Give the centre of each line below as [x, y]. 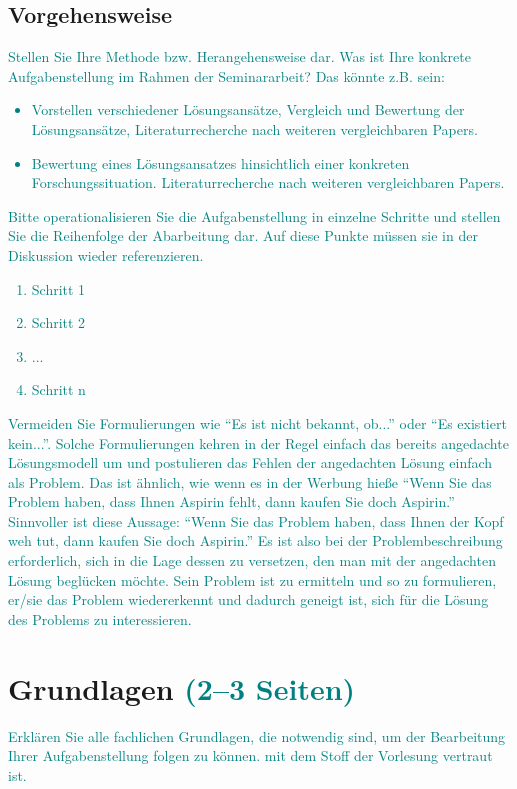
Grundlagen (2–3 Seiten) [182, 687]
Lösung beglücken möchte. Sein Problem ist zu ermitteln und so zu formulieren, [252, 579]
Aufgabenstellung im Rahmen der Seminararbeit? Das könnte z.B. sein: [226, 75]
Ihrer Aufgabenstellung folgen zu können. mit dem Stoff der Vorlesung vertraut [250, 755]
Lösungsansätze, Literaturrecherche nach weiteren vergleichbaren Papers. [254, 128]
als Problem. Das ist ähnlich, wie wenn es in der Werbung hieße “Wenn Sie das [250, 481]
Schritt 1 [58, 288]
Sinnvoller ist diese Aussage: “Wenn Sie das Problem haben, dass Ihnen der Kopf [256, 520]
